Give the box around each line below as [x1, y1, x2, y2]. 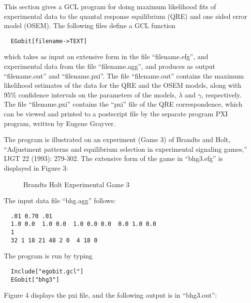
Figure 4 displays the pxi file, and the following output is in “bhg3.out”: [4, 290, 217, 300]
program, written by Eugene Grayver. [4, 118, 116, 128]
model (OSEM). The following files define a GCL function [4, 20, 176, 31]
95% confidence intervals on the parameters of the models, [4, 89, 177, 99]
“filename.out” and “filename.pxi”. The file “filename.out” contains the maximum [4, 70, 244, 80]
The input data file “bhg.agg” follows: [4, 195, 116, 206]
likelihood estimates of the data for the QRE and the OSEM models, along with [4, 80, 241, 90]
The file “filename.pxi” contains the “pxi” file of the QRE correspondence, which [4, 99, 242, 109]
